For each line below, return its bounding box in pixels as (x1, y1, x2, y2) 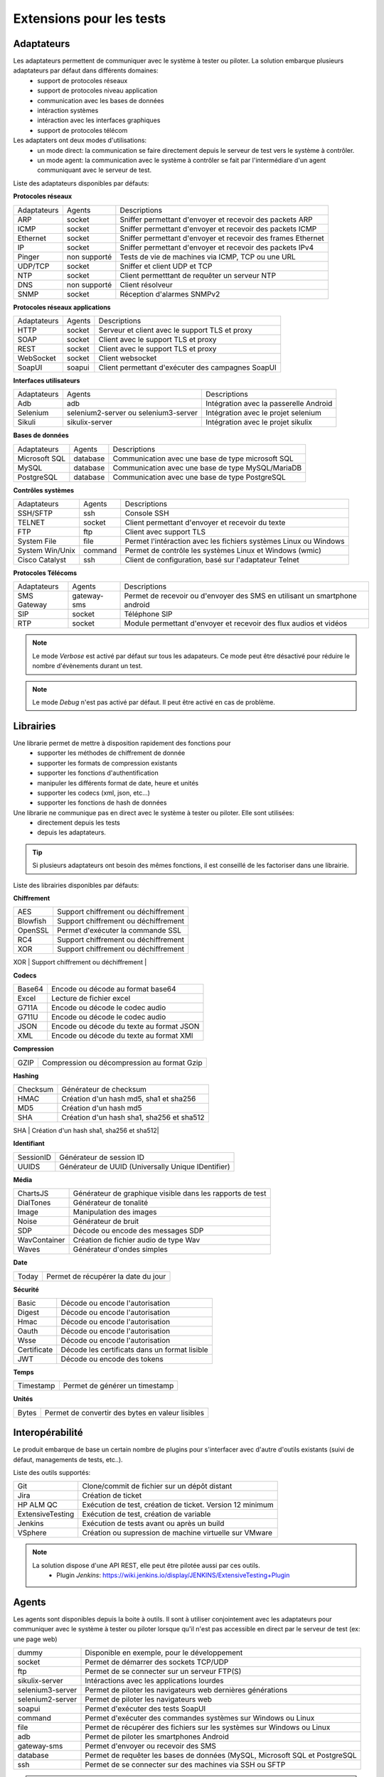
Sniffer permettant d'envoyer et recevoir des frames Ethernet (119, 233, 324, 243)
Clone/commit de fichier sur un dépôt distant (82, 1481, 233, 1491)
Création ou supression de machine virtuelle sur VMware (82, 1528, 273, 1538)
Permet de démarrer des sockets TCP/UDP (85, 1657, 229, 1667)
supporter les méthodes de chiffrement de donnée (37, 748, 186, 757)
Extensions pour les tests (13, 11, 166, 26)
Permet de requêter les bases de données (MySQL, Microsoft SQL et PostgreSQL (85, 1751, 357, 1761)
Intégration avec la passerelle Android (206, 399, 333, 409)
